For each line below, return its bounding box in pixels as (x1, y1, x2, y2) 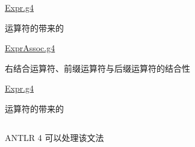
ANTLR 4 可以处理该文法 (5, 131, 104, 143)
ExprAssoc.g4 (5, 42, 55, 54)
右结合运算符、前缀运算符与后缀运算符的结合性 (5, 61, 190, 74)
